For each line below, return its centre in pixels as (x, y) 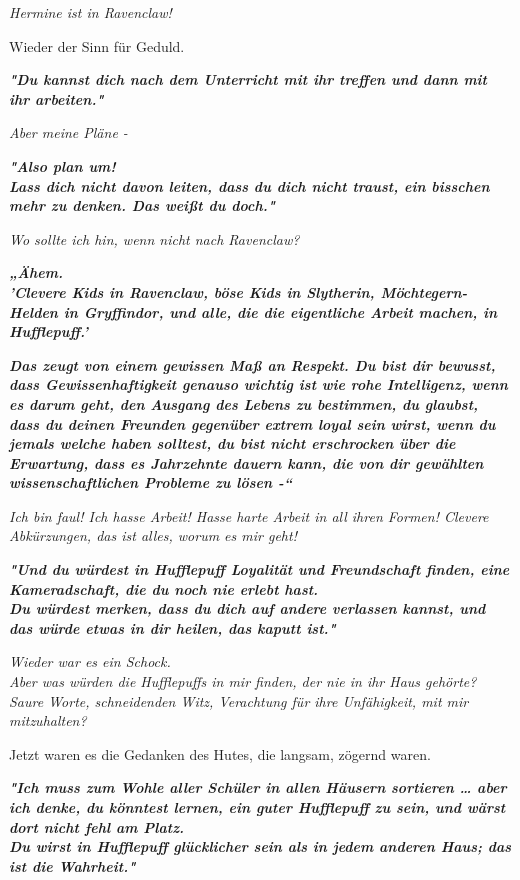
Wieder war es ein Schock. (90, 661)
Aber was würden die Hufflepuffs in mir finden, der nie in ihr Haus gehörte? (243, 681)
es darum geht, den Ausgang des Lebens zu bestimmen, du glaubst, (244, 403)
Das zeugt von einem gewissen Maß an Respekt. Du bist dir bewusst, (252, 364)
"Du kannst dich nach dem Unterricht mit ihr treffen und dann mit (248, 79)
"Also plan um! (62, 165)
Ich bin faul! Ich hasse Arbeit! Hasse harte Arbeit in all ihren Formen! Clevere (249, 515)
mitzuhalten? (48, 720)
